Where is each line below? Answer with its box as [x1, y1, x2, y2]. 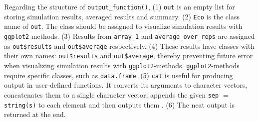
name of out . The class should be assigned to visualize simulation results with [4, 21, 243, 31]
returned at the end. [4, 109, 66, 120]
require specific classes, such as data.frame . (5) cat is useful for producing [4, 70, 233, 80]
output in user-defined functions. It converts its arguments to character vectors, [4, 80, 248, 90]
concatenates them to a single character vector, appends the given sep [4, 89, 219, 100]
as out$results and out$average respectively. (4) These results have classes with [4, 40, 255, 51]
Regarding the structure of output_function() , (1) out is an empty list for [4, 1, 235, 11]
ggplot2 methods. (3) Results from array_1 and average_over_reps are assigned [4, 30, 255, 41]
